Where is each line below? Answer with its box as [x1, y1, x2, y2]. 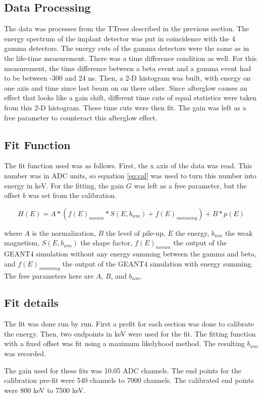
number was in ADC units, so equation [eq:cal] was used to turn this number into [4, 170, 256, 180]
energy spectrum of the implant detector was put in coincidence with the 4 [4, 33, 235, 43]
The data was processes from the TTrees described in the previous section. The [4, 23, 249, 34]
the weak [225, 227, 253, 238]
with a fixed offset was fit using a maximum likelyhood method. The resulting [4, 338, 245, 349]
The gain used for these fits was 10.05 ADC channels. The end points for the [4, 365, 241, 375]
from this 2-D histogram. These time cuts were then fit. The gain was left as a [4, 102, 246, 112]
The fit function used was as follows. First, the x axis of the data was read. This [4, 160, 252, 171]
